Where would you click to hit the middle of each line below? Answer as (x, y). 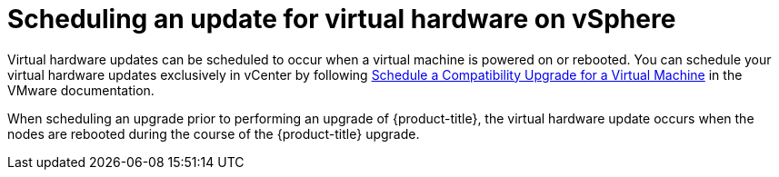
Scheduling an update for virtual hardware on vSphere (342, 19)
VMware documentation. (81, 90)
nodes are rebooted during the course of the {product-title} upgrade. (214, 133)
